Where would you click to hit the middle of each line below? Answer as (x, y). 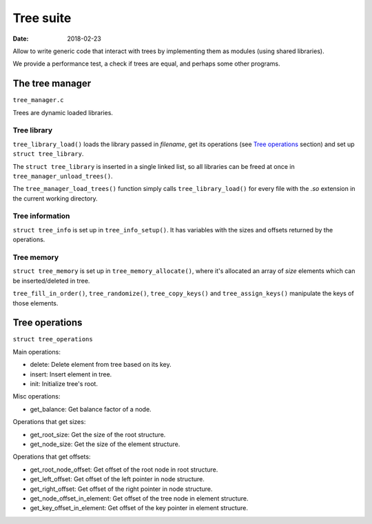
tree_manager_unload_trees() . (63, 176)
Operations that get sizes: (49, 422)
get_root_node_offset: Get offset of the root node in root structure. (124, 470)
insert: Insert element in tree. (71, 374)
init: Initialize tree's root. (64, 384)
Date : (21, 39)
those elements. (35, 303)
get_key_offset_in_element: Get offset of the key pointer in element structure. (139, 508)
